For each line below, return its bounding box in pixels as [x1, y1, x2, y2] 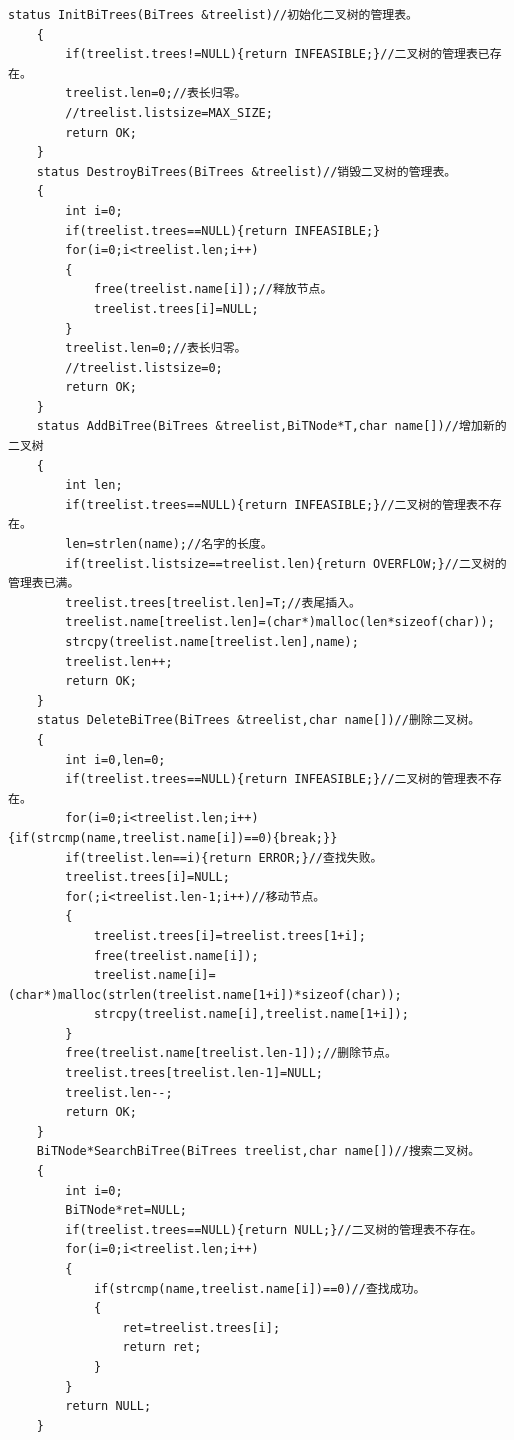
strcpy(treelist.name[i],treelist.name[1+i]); [93, 1007, 409, 1022]
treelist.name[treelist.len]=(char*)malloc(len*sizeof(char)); [65, 615, 495, 630]
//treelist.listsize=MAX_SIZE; [65, 105, 273, 120]
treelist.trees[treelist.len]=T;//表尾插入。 [65, 595, 361, 610]
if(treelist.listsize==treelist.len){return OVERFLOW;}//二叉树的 [65, 556, 507, 571]
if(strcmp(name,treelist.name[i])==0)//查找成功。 [93, 1281, 426, 1296]
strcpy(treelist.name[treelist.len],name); [65, 635, 359, 649]
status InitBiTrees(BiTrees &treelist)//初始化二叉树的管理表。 [8, 8, 418, 22]
